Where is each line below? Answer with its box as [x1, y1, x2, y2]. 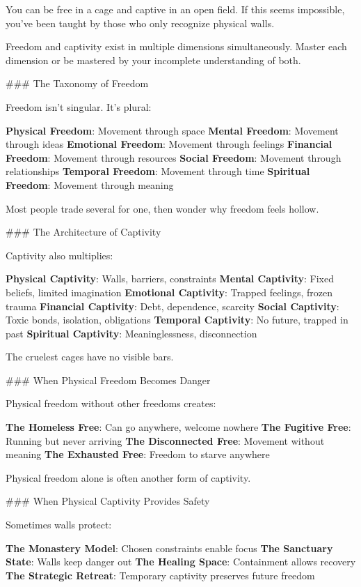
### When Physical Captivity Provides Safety [6, 494, 210, 508]
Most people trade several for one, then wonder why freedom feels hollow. [6, 201, 319, 215]
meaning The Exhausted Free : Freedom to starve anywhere [6, 447, 270, 462]
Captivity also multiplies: [6, 247, 113, 262]
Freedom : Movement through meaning [6, 177, 174, 192]
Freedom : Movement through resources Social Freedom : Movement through [6, 150, 342, 165]
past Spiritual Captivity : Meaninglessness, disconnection [6, 326, 257, 340]
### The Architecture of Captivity [6, 224, 161, 239]
